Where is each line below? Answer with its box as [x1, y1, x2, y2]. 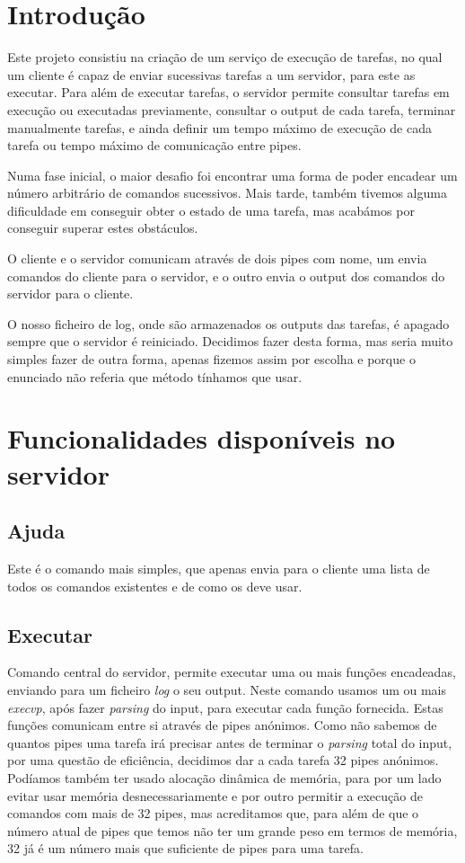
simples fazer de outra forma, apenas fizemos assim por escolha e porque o [7, 350, 416, 369]
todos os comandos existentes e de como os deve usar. [7, 576, 303, 595]
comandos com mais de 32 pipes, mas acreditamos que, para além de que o [7, 804, 419, 823]
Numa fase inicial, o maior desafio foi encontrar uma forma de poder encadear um [7, 165, 458, 184]
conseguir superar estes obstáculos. [7, 218, 198, 237]
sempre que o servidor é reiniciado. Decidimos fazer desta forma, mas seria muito [7, 332, 453, 351]
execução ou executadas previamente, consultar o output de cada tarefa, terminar [7, 100, 456, 119]
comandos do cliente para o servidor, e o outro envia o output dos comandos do [7, 266, 445, 285]
